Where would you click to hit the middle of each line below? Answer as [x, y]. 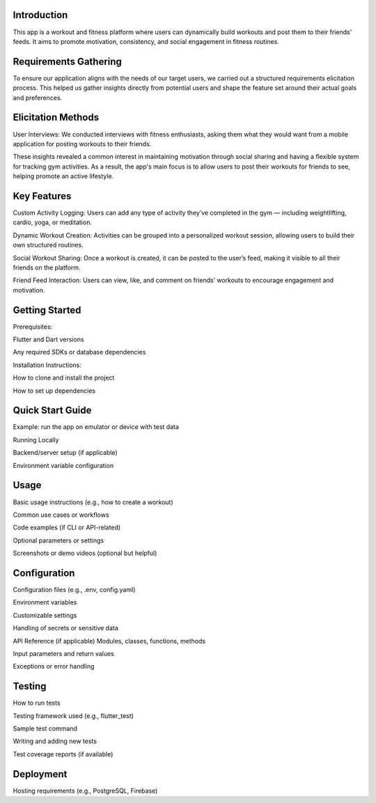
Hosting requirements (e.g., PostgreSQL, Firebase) [85, 790]
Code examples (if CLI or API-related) [67, 528]
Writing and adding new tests [55, 741]
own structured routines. [48, 245]
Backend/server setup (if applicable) [65, 453]
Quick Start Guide [52, 411]
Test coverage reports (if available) [63, 754]
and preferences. [38, 98]
